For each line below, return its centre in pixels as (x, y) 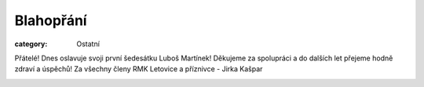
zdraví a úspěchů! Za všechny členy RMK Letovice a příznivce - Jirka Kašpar (139, 69)
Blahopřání (51, 20)
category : (31, 44)
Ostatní (88, 44)
